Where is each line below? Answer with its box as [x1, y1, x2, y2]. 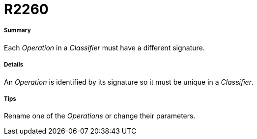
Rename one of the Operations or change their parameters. [4, 112, 196, 120]
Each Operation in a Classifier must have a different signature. [4, 43, 205, 52]
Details [4, 61, 24, 69]
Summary [4, 27, 31, 34]
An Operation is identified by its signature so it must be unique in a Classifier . [4, 77, 254, 86]
